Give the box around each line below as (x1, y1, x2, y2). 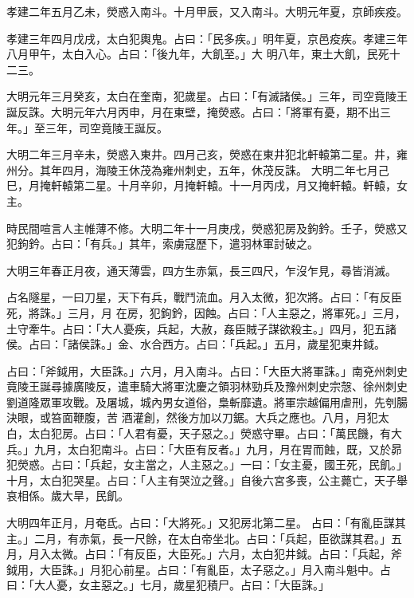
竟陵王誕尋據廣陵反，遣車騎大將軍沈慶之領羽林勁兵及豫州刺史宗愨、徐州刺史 (6, 378, 408, 395)
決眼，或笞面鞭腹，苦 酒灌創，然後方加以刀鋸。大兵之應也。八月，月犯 (6, 409, 378, 426)
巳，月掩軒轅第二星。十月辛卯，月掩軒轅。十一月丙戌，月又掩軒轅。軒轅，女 (6, 177, 408, 194)
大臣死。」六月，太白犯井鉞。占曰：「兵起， (167, 545, 391, 562)
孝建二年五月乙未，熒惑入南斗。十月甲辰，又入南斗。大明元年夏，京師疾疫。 (6, 3, 408, 19)
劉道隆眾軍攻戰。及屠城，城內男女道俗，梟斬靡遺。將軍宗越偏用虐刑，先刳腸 (6, 393, 408, 410)
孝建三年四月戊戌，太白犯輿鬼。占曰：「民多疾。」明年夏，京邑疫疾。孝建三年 (6, 30, 408, 46)
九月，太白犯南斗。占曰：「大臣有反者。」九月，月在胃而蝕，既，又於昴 (33, 440, 402, 457)
